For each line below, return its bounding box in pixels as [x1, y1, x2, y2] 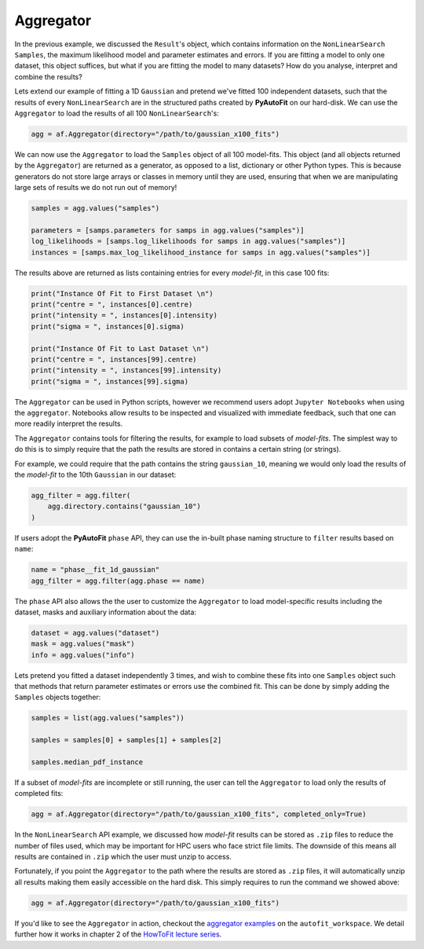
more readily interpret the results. [14, 419, 123, 428]
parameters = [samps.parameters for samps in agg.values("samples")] [31, 225, 305, 235]
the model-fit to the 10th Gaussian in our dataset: [14, 470, 177, 479]
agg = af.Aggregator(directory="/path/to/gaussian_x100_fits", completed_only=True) [31, 810, 367, 819]
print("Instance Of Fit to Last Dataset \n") [31, 344, 210, 353]
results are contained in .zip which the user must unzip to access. [14, 852, 232, 862]
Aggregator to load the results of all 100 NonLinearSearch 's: [14, 108, 219, 118]
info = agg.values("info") [31, 650, 135, 659]
